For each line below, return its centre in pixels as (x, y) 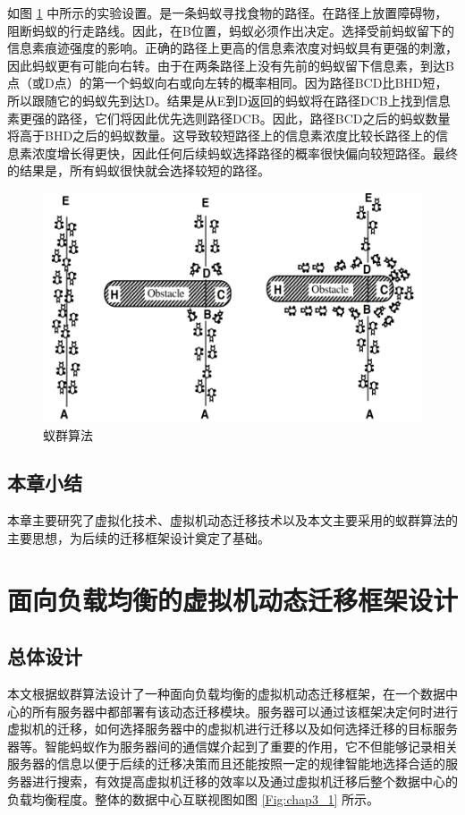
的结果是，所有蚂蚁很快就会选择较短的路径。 (139, 170)
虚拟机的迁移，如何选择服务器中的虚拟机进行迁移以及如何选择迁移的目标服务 (232, 729)
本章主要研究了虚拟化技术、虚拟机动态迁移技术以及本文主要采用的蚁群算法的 (232, 520)
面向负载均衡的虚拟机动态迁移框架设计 (233, 599)
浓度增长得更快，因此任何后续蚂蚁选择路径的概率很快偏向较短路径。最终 (245, 153)
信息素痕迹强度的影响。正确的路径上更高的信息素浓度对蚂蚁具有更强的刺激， (232, 48)
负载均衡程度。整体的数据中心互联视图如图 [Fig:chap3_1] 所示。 (193, 798)
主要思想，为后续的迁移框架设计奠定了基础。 (139, 537)
